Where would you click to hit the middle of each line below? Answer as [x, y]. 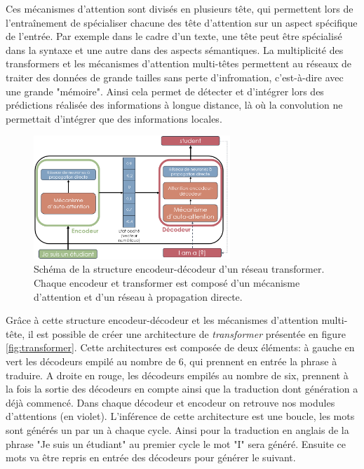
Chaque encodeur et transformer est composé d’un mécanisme [167, 282]
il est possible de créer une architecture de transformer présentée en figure [187, 333]
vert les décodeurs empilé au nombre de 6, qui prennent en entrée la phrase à [171, 361]
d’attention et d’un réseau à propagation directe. [138, 296]
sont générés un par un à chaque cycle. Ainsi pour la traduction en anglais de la [177, 429]
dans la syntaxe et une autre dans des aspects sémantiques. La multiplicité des [175, 49]
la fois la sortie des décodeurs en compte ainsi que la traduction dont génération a [182, 389]
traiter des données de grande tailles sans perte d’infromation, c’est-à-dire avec [175, 77]
